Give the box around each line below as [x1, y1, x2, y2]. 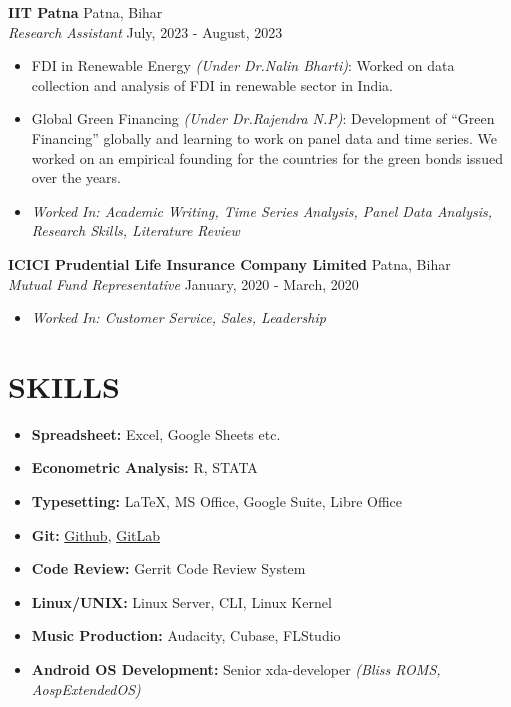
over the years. [31, 167, 121, 188]
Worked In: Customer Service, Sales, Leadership [31, 307, 326, 328]
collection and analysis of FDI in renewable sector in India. [31, 74, 393, 95]
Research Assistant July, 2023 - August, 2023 [8, 21, 283, 42]
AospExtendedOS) [31, 678, 141, 699]
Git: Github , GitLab [31, 524, 161, 545]
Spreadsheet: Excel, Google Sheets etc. [31, 423, 281, 444]
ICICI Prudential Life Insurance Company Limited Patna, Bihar [8, 253, 451, 274]
